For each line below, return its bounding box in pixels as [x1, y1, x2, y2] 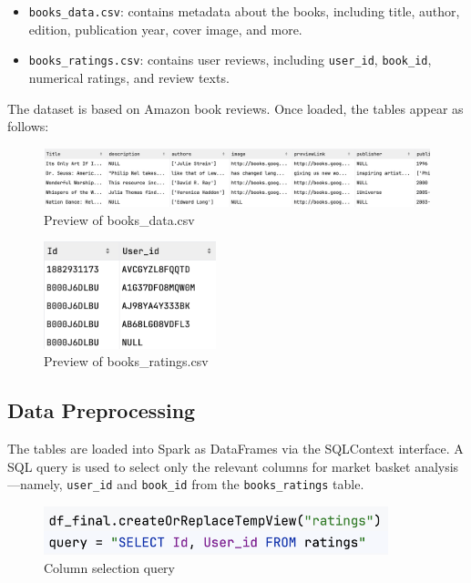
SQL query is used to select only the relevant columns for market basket [7, 456, 411, 476]
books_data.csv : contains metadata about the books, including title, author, [28, 2, 460, 20]
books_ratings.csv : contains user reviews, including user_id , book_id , [28, 50, 432, 69]
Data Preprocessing [7, 396, 196, 424]
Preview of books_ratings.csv [44, 352, 209, 371]
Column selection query [44, 558, 176, 578]
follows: [7, 117, 49, 136]
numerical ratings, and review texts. [28, 67, 230, 87]
